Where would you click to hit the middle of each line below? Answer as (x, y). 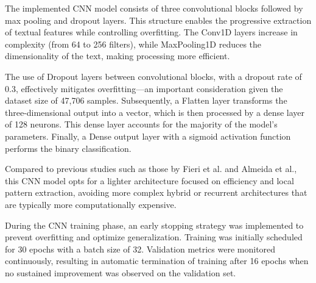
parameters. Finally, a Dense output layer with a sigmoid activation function (148, 136)
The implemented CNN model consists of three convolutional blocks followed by (154, 8)
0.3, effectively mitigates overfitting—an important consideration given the (144, 88)
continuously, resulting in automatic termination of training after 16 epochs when (157, 261)
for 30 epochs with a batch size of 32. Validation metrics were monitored (140, 249)
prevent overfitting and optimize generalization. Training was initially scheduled (154, 237)
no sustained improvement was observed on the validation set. (121, 272)
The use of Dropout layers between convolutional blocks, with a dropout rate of (153, 76)
